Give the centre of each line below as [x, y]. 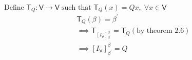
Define [14, 7]
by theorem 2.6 [160, 31]
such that [76, 8]
